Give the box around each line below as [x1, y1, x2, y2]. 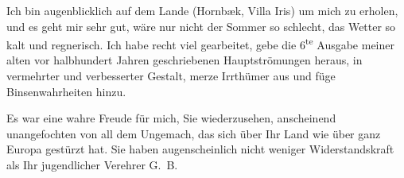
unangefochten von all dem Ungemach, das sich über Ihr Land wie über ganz [6, 125, 381, 141]
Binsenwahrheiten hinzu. [6, 83, 126, 99]
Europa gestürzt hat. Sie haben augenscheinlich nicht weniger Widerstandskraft [6, 141, 394, 157]
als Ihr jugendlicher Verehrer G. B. [6, 157, 178, 172]
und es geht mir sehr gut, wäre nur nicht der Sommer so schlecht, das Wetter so [6, 17, 396, 34]
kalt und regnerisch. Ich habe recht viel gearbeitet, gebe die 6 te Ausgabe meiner [6, 34, 394, 52]
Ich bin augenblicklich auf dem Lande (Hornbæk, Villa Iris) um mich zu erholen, [6, 2, 398, 18]
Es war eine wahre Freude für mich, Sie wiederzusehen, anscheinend [6, 110, 336, 126]
